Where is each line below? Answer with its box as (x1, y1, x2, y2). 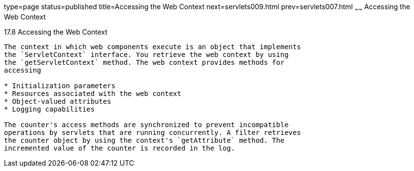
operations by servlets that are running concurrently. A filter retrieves (4, 128, 301, 136)
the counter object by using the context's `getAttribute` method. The (4, 136, 285, 144)
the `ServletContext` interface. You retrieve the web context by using (4, 50, 289, 58)
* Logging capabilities (4, 105, 95, 113)
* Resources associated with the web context (4, 89, 182, 97)
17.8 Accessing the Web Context (4, 27, 108, 36)
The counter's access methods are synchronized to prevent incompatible (4, 120, 289, 129)
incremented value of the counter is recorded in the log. (4, 144, 235, 152)
